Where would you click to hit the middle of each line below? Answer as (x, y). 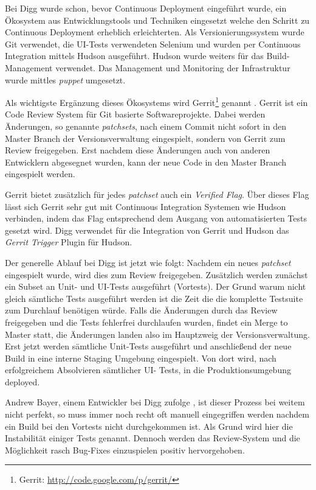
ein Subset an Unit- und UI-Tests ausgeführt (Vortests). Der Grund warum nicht (156, 286)
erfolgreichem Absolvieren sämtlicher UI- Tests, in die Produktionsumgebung (148, 370)
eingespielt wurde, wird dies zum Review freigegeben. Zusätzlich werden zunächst (156, 274)
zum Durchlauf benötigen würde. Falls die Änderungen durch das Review (141, 310)
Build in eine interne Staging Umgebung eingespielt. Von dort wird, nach (141, 358)
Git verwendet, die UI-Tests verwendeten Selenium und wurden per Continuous (153, 44)
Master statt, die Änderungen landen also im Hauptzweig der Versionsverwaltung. (157, 334)
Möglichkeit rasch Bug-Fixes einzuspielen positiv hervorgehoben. (125, 450)
